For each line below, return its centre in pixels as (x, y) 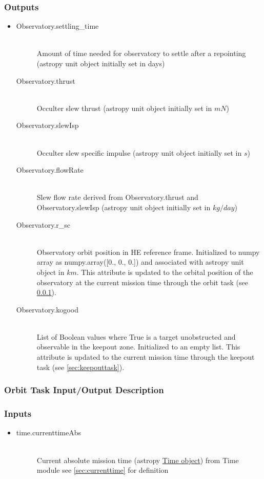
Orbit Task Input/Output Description (84, 390)
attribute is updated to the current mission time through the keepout (146, 357)
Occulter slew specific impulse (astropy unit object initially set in (139, 152)
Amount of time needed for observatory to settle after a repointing (141, 53)
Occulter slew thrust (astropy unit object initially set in (124, 108)
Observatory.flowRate (50, 170)
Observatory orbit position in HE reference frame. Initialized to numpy (148, 252)
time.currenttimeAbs (48, 432)
